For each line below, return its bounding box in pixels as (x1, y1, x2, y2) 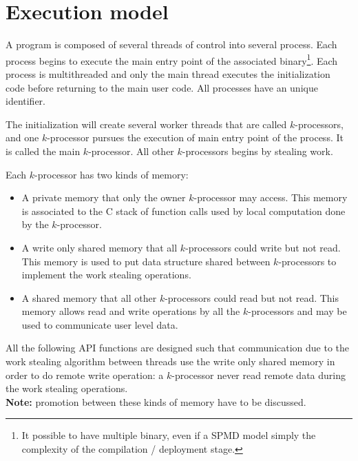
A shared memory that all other (21, 290, 157, 305)
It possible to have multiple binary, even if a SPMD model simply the (21, 428, 316, 442)
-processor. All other (88, 143, 174, 158)
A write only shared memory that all (21, 240, 178, 254)
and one (6, 130, 39, 145)
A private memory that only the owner (21, 190, 186, 205)
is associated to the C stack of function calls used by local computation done (21, 203, 346, 218)
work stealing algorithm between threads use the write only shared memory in (6, 354, 335, 369)
